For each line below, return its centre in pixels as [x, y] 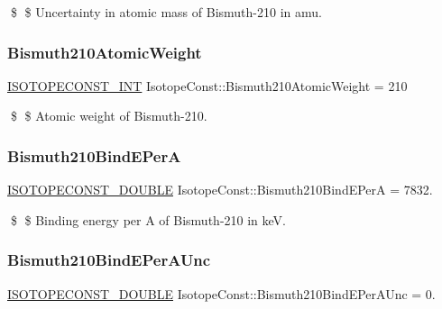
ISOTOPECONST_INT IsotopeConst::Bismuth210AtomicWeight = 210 [207, 85]
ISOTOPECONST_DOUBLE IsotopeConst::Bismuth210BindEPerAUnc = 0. [221, 293]
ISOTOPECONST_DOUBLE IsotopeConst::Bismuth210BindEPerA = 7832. [220, 190]
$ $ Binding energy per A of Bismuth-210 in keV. [148, 219]
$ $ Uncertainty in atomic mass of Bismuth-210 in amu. [166, 12]
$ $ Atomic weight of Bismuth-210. [109, 116]
